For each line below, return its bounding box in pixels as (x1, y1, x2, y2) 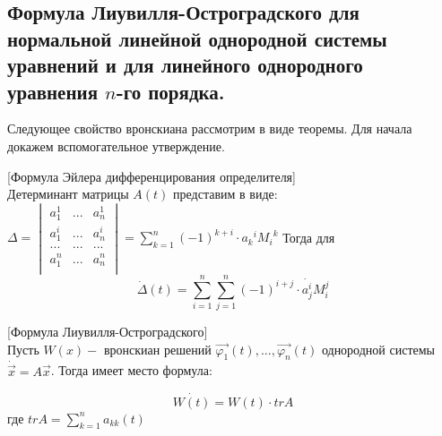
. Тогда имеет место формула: (50, 361, 212, 380)
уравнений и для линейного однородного (7, 51, 363, 79)
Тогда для (282, 227, 335, 246)
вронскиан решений (103, 339, 212, 358)
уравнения (7, 77, 99, 105)
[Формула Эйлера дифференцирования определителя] (7, 167, 296, 185)
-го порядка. (116, 77, 225, 105)
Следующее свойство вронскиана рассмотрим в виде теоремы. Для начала (7, 119, 412, 138)
